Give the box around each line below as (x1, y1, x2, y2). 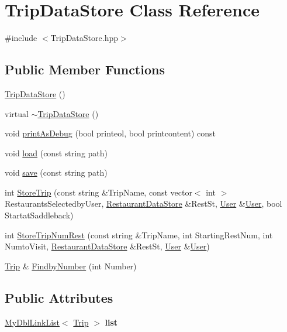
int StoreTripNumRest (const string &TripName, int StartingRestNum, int (5, 228, 273, 241)
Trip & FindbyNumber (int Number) (5, 259, 137, 272)
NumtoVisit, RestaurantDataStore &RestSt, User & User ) (5, 240, 210, 252)
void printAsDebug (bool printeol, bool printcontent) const (5, 127, 216, 139)
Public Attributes (5, 288, 113, 306)
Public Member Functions (5, 60, 165, 78)
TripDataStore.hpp (50, 32, 118, 44)
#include (5, 32, 37, 44)
